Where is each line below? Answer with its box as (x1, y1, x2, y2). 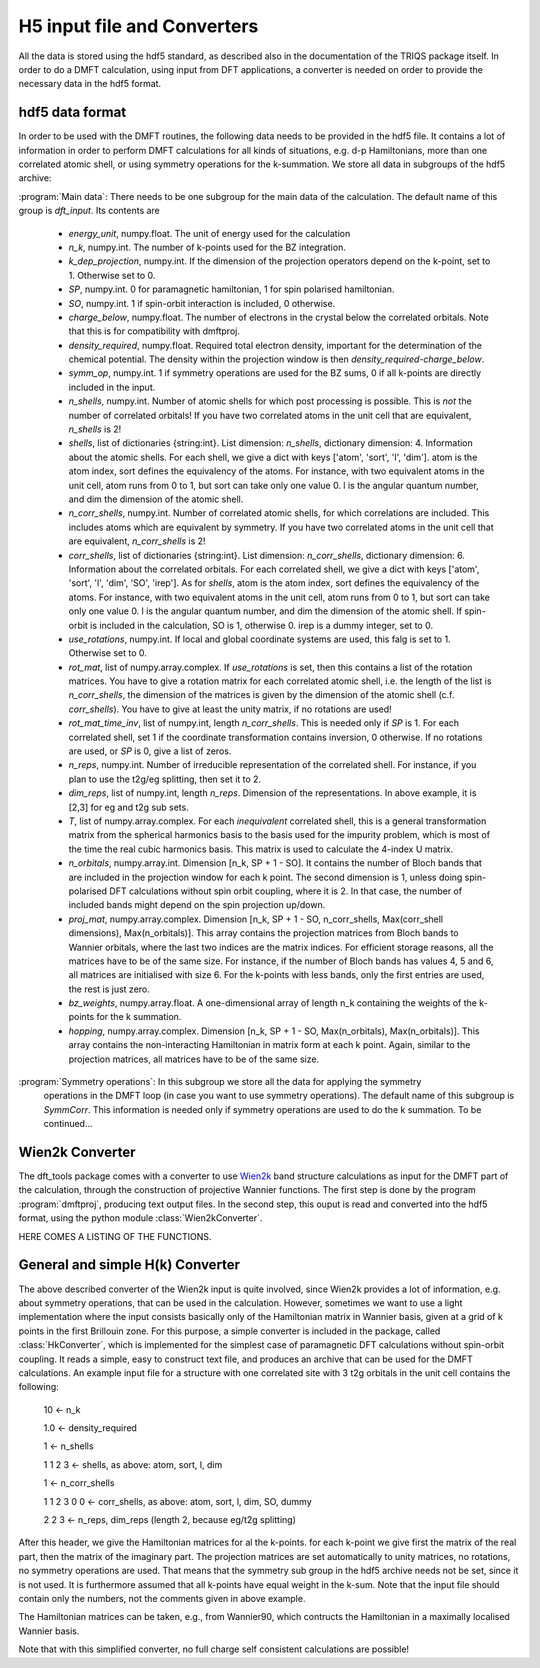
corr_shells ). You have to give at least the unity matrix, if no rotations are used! (68, 703, 392, 715)
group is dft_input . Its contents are (18, 205, 160, 217)
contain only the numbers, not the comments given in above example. (18, 1592, 306, 1604)
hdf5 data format (18, 104, 127, 121)
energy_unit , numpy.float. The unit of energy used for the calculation (68, 227, 351, 239)
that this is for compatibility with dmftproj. (68, 325, 240, 337)
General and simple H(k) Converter (18, 1256, 240, 1274)
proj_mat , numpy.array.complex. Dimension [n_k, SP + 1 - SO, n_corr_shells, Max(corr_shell (68, 913, 444, 925)
